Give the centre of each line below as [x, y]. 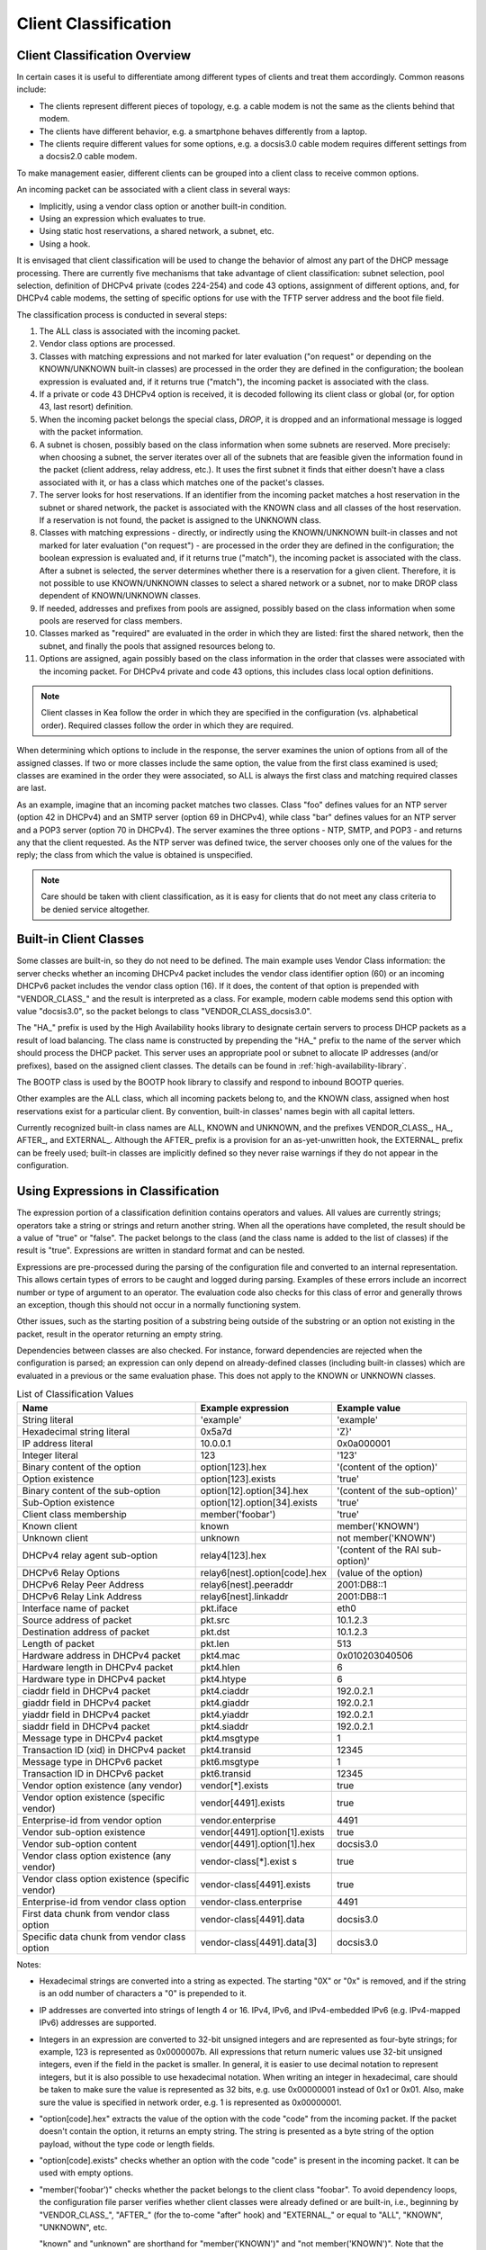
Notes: [29, 1964]
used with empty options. [86, 2173]
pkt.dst [215, 1632]
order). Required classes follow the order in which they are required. [167, 725]
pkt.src [215, 1620]
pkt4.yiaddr [225, 1714]
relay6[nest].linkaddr [244, 1596]
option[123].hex [234, 1467]
